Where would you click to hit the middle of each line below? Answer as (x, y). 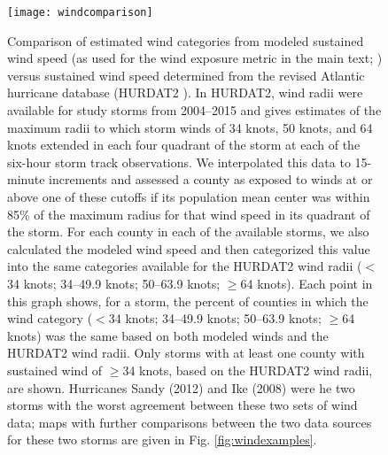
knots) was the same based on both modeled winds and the (168, 335)
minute (26, 179)
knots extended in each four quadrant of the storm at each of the (184, 145)
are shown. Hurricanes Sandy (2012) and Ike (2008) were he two (181, 387)
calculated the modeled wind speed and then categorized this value (189, 248)
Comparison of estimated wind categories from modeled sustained (186, 40)
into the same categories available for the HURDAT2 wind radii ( (185, 266)
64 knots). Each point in (307, 283)
